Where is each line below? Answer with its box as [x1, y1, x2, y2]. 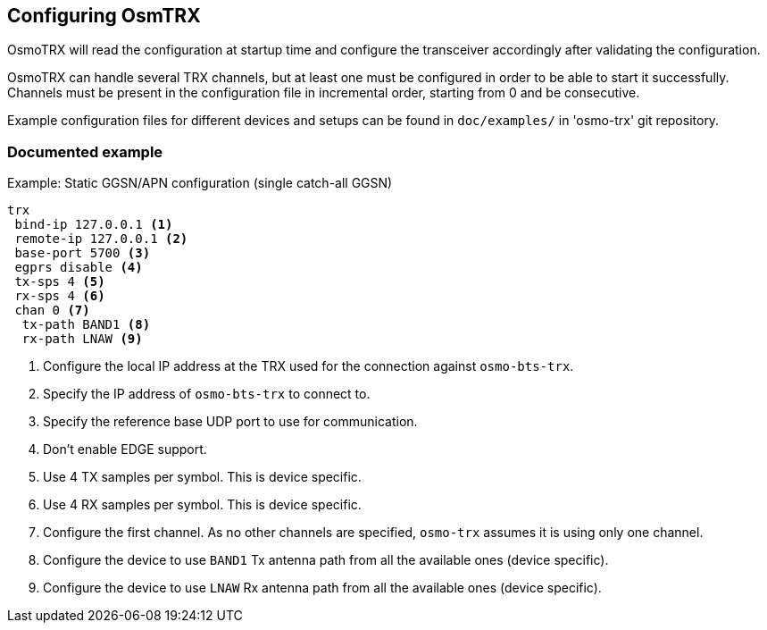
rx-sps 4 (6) [14, 289, 105, 304]
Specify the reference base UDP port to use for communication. [43, 414, 418, 430]
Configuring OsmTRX [7, 4, 201, 27]
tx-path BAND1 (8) [21, 317, 151, 332]
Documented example [7, 142, 163, 161]
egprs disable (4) [14, 260, 143, 275]
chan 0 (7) [14, 303, 90, 318]
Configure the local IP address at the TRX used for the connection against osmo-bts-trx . [43, 358, 574, 374]
